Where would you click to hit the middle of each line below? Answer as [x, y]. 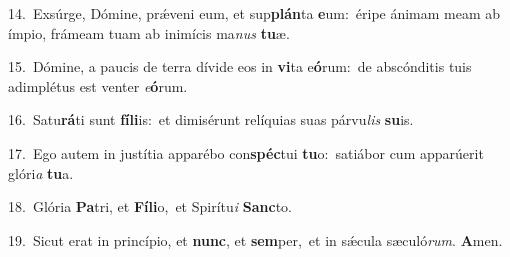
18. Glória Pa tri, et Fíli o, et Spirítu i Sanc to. [150, 206]
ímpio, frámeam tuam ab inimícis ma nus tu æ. [149, 32]
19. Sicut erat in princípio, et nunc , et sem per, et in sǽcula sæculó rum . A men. [255, 239]
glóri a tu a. [41, 172]
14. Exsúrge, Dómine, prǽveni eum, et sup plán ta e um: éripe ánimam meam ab [254, 13]
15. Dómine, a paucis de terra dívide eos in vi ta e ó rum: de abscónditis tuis [240, 66]
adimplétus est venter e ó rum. [98, 85]
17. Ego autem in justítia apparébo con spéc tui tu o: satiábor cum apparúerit [246, 152]
